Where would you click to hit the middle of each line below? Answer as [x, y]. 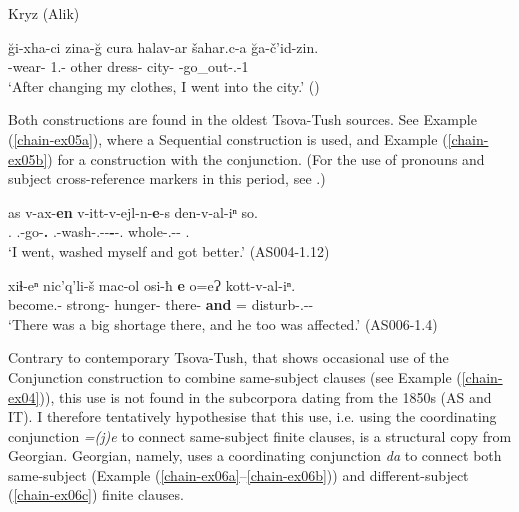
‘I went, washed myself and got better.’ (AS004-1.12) [169, 250]
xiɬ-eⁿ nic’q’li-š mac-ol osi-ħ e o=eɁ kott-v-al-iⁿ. [152, 284]
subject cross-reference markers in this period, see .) [167, 178]
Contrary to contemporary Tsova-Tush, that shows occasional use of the [228, 357]
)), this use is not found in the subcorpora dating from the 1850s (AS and [265, 396]
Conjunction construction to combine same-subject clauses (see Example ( [235, 376]
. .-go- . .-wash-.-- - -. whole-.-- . [99, 231]
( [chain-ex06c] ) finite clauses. [96, 494]
